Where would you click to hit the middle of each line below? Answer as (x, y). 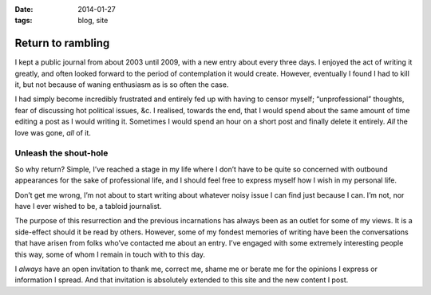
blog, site (93, 21)
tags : (24, 21)
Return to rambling (62, 43)
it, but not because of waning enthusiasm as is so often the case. (122, 85)
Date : (24, 9)
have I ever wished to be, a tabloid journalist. (88, 206)
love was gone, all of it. (53, 132)
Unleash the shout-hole (61, 153)
